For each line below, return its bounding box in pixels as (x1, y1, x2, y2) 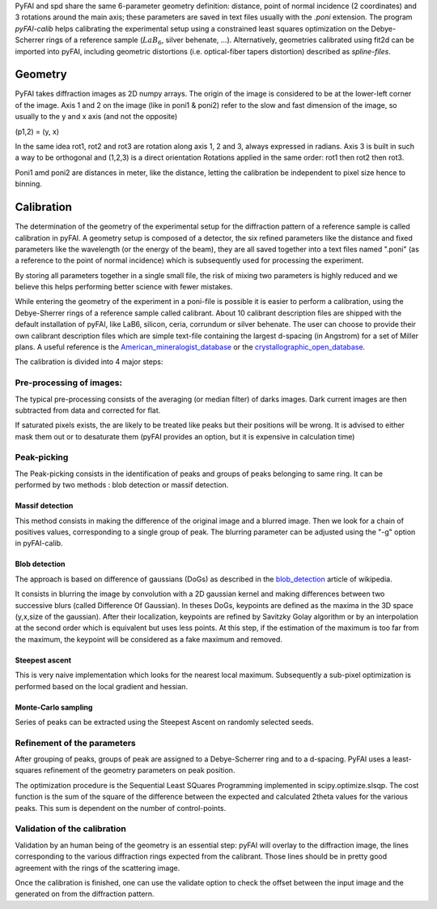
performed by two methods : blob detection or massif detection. (15, 480, 229, 490)
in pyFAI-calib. (15, 538, 64, 548)
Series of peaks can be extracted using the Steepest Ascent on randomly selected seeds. (15, 717, 314, 727)
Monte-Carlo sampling (15, 702, 93, 712)
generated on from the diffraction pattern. (15, 889, 155, 899)
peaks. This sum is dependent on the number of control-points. (15, 803, 227, 813)
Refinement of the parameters (15, 737, 137, 748)
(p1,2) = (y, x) (15, 126, 60, 136)
